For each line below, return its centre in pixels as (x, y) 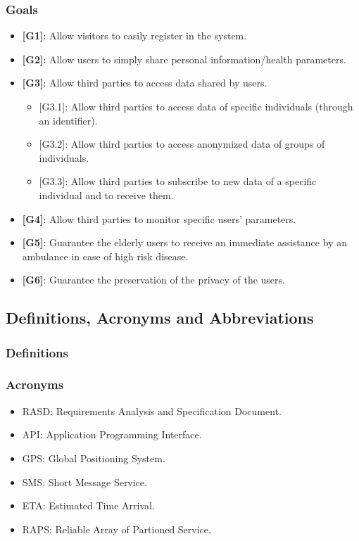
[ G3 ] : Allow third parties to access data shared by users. (145, 83)
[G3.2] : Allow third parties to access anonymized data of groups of (182, 144)
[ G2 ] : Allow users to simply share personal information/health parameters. (184, 59)
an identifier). (68, 120)
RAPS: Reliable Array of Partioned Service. (116, 529)
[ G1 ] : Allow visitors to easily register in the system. (134, 36)
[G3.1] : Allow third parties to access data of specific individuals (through (196, 106)
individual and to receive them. (106, 195)
